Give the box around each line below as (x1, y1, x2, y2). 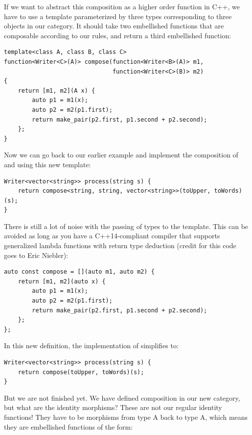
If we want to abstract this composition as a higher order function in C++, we (4, 1, 240, 11)
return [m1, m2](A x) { (18, 87, 95, 94)
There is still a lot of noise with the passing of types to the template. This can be (4, 221, 249, 231)
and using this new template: (4, 159, 91, 169)
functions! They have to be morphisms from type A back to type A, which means (4, 411, 248, 422)
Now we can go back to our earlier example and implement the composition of (4, 150, 238, 160)
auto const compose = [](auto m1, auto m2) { (4, 268, 155, 276)
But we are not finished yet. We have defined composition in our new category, (4, 392, 240, 403)
